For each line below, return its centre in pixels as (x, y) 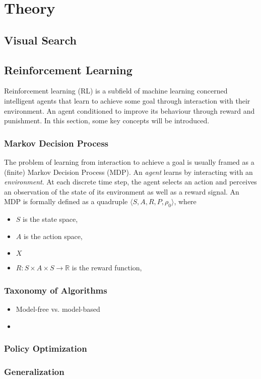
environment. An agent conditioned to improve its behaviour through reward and (129, 110)
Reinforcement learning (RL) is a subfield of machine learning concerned (116, 91)
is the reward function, (107, 268)
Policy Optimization (46, 348)
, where (185, 201)
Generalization (34, 372)
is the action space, (53, 236)
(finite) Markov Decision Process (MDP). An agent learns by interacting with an (128, 172)
